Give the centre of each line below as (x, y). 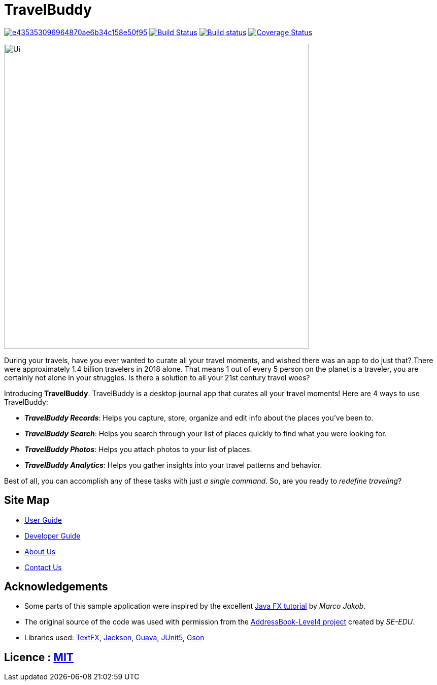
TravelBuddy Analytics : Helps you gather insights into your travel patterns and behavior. (173, 465)
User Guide (43, 520)
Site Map (27, 500)
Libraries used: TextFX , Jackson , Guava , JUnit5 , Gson (114, 638)
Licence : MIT (39, 657)
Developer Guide (53, 535)
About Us (40, 551)
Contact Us (43, 567)
